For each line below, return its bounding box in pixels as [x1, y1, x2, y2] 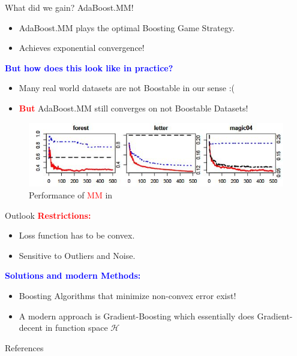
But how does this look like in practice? [5, 61, 173, 74]
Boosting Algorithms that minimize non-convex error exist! [19, 289, 236, 302]
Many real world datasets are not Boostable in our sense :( [19, 82, 235, 94]
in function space [45, 321, 108, 334]
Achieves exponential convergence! [19, 41, 145, 54]
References [5, 341, 44, 354]
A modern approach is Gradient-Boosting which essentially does [19, 309, 254, 322]
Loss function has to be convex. [19, 229, 135, 242]
